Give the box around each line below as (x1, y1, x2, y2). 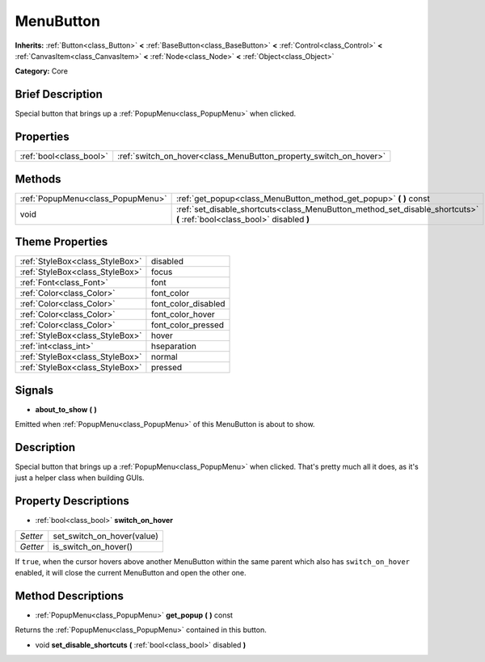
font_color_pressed (150, 319, 225, 331)
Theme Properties (15, 235, 108, 249)
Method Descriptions (15, 588, 124, 602)
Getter (19, 541, 44, 552)
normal (150, 352, 178, 363)
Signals (15, 383, 54, 397)
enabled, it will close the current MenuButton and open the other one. (15, 568, 247, 578)
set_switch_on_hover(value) (53, 530, 159, 542)
